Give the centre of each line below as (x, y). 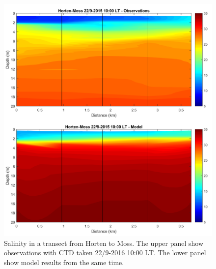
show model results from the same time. (64, 262)
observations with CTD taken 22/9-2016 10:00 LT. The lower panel (105, 253)
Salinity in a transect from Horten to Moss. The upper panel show (104, 243)
